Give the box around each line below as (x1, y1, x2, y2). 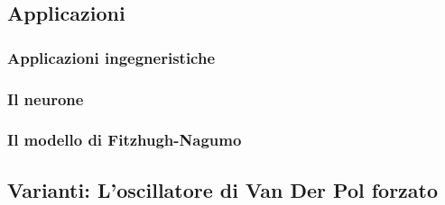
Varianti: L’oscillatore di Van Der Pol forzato (7, 175, 439, 203)
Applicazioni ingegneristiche (7, 46, 216, 68)
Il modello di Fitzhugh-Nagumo (7, 129, 242, 151)
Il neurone (7, 87, 84, 110)
